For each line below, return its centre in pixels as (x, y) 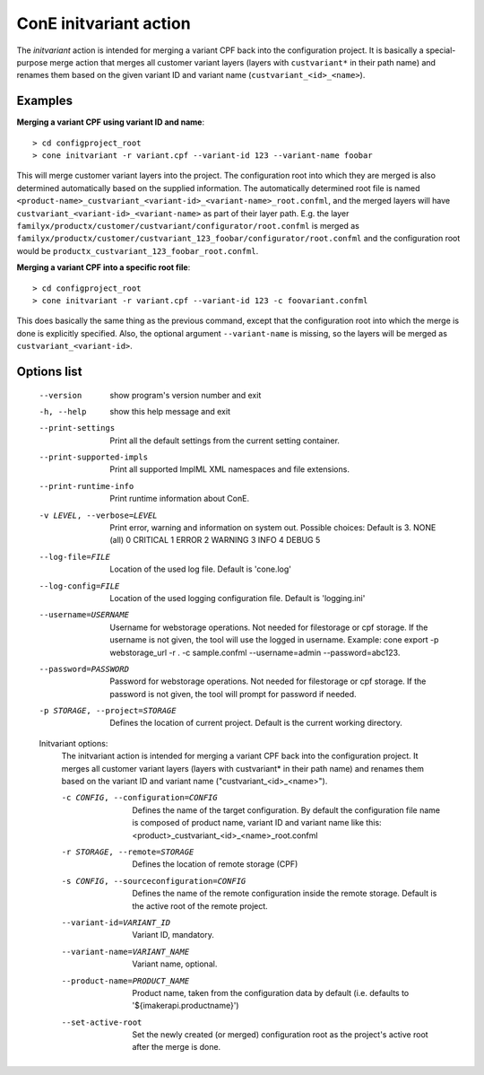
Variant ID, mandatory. (173, 935)
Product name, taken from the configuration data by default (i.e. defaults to (271, 992)
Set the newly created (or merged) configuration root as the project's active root (281, 1035)
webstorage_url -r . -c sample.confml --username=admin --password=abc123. (255, 652)
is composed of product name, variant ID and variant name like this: (257, 823)
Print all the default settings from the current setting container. (225, 441)
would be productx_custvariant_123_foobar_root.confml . (138, 250)
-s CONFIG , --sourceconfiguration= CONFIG (154, 881)
